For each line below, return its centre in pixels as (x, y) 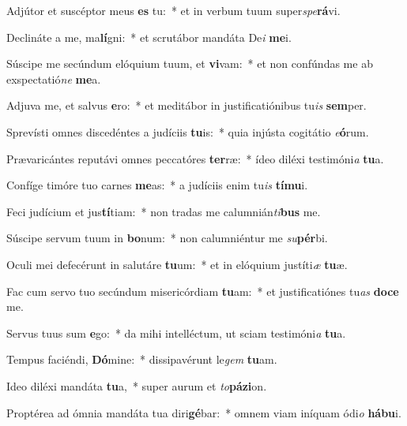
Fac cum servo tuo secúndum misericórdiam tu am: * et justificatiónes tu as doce (203, 291)
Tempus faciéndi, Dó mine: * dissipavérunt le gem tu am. (142, 359)
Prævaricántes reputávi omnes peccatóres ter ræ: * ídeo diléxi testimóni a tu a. (195, 158)
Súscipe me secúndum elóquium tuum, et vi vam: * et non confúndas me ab (190, 64)
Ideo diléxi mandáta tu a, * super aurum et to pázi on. (137, 385)
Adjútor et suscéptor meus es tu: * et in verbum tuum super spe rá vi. (173, 10)
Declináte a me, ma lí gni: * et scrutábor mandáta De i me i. (149, 37)
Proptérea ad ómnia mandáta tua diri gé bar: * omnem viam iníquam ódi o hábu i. (204, 412)
